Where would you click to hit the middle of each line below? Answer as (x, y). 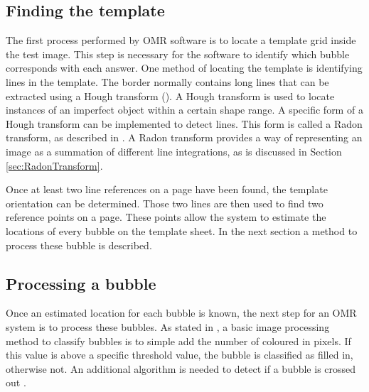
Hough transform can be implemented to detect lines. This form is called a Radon (184, 123)
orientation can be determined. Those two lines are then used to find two (165, 203)
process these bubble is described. (79, 245)
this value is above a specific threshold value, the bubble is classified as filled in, (180, 355)
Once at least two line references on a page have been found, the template (167, 189)
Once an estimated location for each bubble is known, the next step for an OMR (181, 313)
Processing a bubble (81, 283)
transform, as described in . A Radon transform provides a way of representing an (184, 137)
